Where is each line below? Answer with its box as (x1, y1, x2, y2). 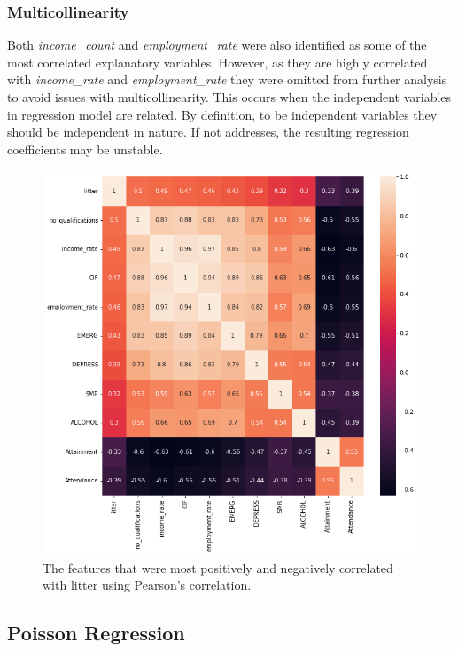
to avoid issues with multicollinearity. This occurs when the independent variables (7, 88, 452, 106)
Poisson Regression (7, 619, 185, 647)
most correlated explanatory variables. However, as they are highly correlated (7, 52, 428, 71)
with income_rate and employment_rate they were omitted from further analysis (7, 70, 447, 89)
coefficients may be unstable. (7, 139, 163, 158)
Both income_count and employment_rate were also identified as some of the (7, 35, 427, 54)
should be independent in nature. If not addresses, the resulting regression (7, 122, 409, 141)
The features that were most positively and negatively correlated (43, 558, 393, 576)
